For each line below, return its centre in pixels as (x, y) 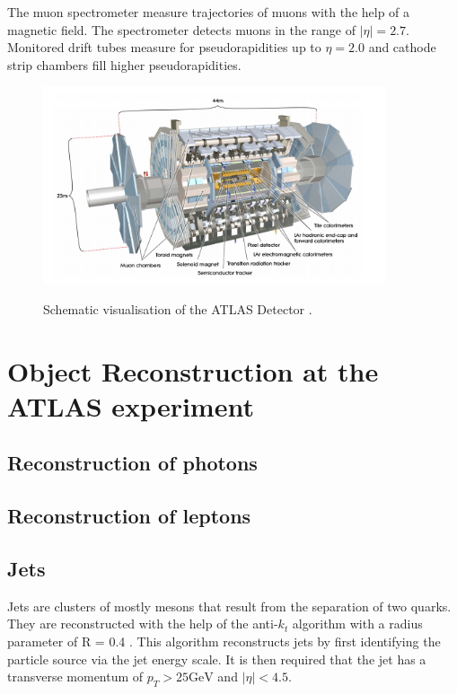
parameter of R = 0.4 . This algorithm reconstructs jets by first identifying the (224, 641)
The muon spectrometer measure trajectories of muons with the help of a (209, 12)
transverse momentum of (75, 676)
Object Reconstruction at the (193, 370)
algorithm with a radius (357, 624)
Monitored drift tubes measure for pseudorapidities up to (164, 47)
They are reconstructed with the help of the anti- (143, 624)
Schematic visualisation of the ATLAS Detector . (178, 308)
